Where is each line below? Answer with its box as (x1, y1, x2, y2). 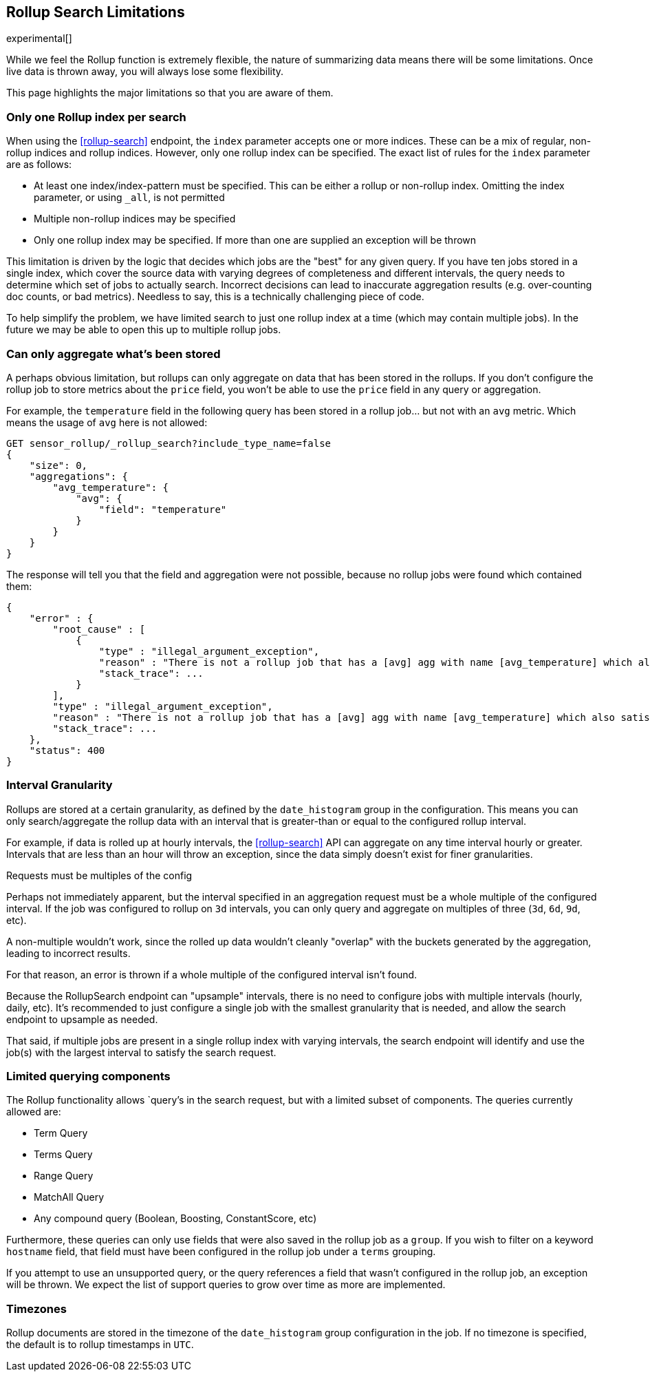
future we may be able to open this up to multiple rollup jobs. (6, 324, 281, 336)
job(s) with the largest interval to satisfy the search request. (6, 1046, 277, 1058)
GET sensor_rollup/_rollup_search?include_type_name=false (6, 437, 332, 449)
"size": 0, (29, 459, 88, 471)
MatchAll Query (34, 1191, 105, 1203)
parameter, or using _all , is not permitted (34, 191, 225, 204)
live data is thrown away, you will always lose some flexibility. (6, 65, 284, 78)
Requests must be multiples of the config (6, 869, 193, 881)
